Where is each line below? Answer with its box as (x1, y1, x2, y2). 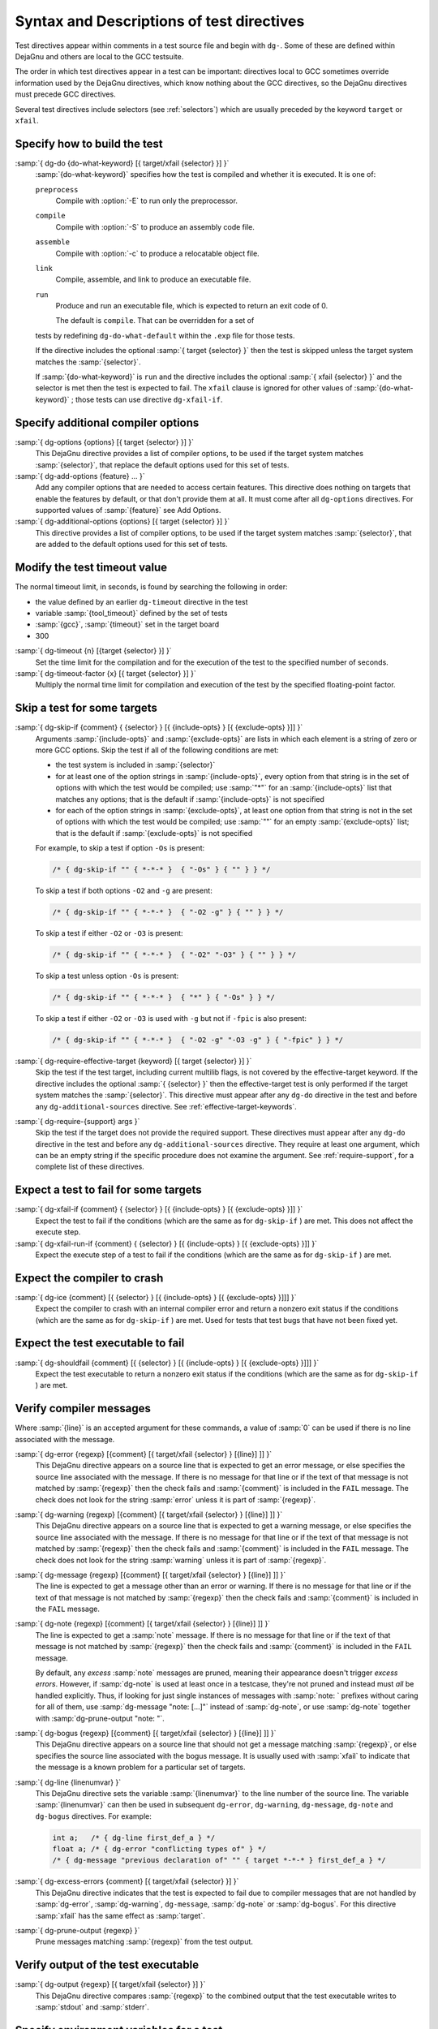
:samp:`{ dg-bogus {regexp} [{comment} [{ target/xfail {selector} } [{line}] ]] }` (15, 1728, 277, 1738)
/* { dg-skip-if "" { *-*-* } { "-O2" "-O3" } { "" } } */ (52, 950, 297, 959)
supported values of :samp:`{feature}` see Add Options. (35, 506, 221, 515)
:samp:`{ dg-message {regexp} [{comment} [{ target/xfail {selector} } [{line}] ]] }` (15, 1570, 286, 1579)
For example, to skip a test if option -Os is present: (35, 843, 205, 853)
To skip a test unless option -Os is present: (35, 971, 179, 980)
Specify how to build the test (15, 136, 163, 150)
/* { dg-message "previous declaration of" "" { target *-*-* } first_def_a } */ (52, 1855, 387, 1865)
